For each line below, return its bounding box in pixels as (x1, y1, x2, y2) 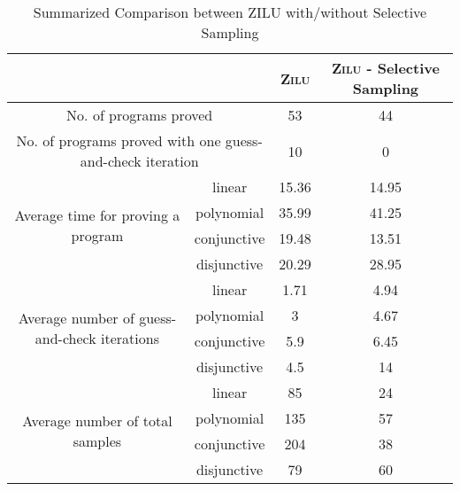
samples (73, 431, 122, 451)
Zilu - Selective (331, 58, 440, 78)
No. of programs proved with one (16, 130, 221, 151)
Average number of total (22, 410, 172, 431)
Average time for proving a (14, 205, 180, 225)
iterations (101, 328, 159, 348)
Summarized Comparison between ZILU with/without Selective (33, 2, 427, 22)
